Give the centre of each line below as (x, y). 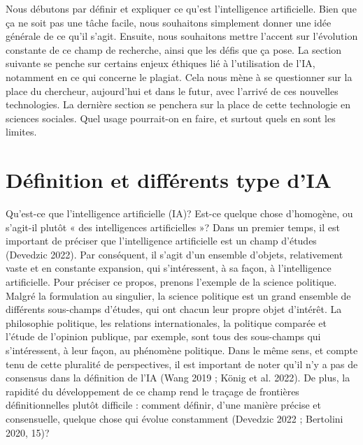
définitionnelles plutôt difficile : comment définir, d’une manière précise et (163, 405)
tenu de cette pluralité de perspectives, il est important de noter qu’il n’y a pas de (182, 364)
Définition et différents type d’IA (169, 180)
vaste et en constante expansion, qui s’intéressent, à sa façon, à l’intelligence (169, 268)
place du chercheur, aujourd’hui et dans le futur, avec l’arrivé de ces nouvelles (172, 90)
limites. (21, 132)
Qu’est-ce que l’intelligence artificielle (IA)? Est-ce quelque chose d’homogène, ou (179, 213)
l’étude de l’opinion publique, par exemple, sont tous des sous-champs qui (163, 336)
